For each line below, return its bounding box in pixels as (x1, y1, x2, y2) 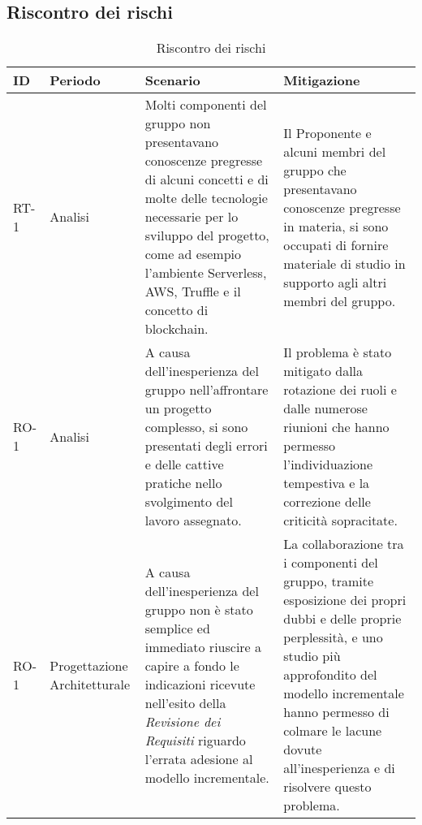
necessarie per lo (144, 207, 239, 227)
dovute (283, 740, 322, 759)
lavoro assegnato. (144, 511, 242, 530)
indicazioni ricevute (144, 674, 256, 693)
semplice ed (144, 618, 210, 637)
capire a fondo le (144, 655, 239, 675)
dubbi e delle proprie (283, 609, 402, 628)
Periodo (50, 71, 101, 90)
